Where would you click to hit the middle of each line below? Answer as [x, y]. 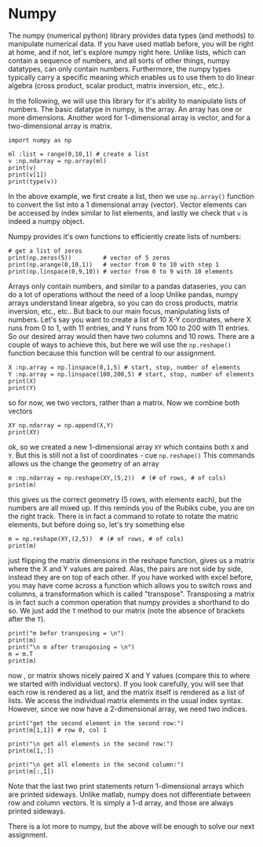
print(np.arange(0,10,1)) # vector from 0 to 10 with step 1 [114, 264]
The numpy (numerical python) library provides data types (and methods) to [131, 35]
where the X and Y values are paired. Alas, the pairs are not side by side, [126, 569]
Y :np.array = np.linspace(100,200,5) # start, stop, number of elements [131, 374]
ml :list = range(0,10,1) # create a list [79, 154]
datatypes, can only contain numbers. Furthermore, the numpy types [120, 68]
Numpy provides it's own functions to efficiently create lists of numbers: [125, 236]
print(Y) [22, 388]
